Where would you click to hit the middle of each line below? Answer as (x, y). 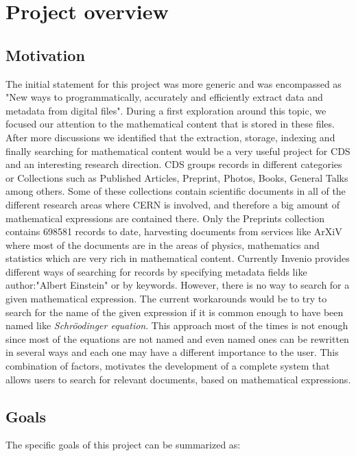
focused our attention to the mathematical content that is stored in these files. (170, 124)
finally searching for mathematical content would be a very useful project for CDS (178, 151)
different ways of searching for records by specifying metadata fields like (156, 271)
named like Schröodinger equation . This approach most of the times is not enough (177, 325)
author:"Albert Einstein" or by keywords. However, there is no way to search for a (178, 285)
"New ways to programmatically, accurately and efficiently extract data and (164, 97)
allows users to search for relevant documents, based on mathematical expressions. (178, 379)
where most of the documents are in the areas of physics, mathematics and (163, 244)
